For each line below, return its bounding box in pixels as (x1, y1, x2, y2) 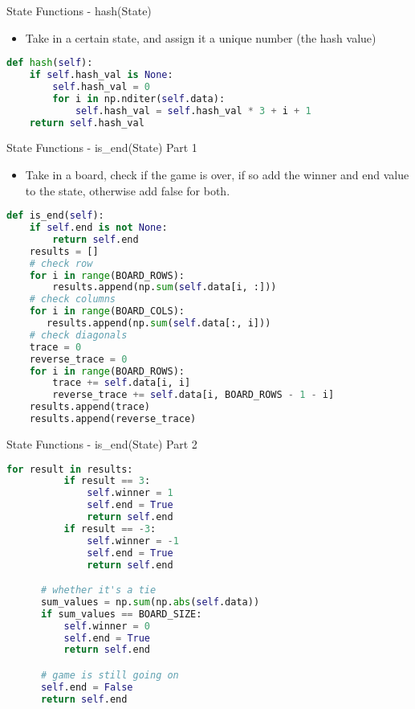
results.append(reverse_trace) (29, 413, 197, 425)
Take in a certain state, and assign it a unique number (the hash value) (25, 29, 376, 46)
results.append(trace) (29, 401, 150, 413)
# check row (29, 257, 93, 269)
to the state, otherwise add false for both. (25, 182, 230, 199)
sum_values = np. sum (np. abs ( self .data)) (40, 596, 260, 608)
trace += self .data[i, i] (52, 377, 191, 389)
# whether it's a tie (40, 584, 157, 596)
